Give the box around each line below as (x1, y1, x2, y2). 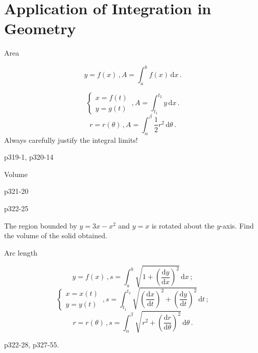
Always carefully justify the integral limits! (4, 134, 138, 145)
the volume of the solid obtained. (4, 230, 107, 241)
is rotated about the (151, 220, 215, 231)
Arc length (4, 247, 37, 258)
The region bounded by (4, 220, 77, 231)
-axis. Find (220, 220, 254, 231)
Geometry (4, 18, 76, 39)
